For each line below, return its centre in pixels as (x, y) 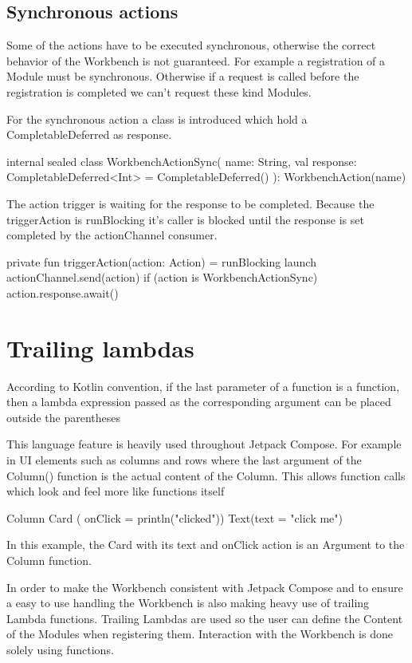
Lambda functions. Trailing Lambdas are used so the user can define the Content (205, 618)
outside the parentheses (63, 417)
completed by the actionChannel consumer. (112, 235)
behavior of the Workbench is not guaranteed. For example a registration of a (196, 60)
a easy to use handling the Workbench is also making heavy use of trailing (188, 603)
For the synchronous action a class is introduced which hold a (157, 118)
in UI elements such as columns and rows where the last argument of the (184, 460)
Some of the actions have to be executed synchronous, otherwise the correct (191, 45)
